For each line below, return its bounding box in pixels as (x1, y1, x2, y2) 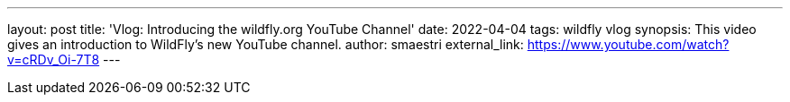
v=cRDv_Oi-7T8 (7, 52, 100, 67)
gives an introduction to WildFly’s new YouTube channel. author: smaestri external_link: (7, 37, 524, 52)
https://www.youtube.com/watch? (527, 37, 730, 52)
